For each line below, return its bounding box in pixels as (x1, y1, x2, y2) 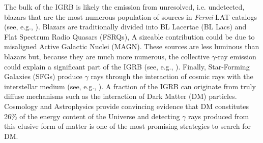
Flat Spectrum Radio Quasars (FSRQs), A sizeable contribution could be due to (4, 31, 255, 42)
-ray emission (215, 51, 256, 61)
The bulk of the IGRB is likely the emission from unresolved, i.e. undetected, (4, 2, 245, 12)
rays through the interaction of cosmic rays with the (91, 71, 253, 82)
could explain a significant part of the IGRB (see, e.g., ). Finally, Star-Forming (4, 61, 250, 71)
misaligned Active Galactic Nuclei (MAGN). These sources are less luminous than (4, 41, 259, 52)
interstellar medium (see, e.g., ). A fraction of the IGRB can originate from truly (4, 81, 256, 91)
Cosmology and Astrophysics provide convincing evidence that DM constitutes (4, 100, 249, 111)
